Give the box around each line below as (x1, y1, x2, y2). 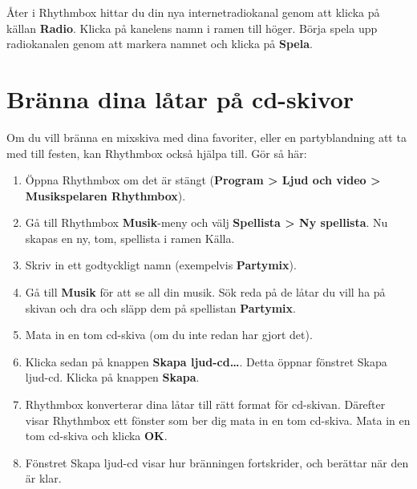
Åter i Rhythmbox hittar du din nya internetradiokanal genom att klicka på (6, 4, 380, 20)
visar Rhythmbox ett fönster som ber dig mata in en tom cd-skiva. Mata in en (25, 411, 411, 428)
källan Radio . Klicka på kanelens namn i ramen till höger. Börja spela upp (6, 19, 378, 36)
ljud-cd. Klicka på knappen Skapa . (25, 369, 200, 386)
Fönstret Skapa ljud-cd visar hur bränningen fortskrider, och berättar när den (25, 454, 409, 471)
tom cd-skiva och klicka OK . (25, 427, 168, 444)
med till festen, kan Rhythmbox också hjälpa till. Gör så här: (6, 144, 307, 161)
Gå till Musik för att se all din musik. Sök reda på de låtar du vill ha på (25, 284, 386, 301)
